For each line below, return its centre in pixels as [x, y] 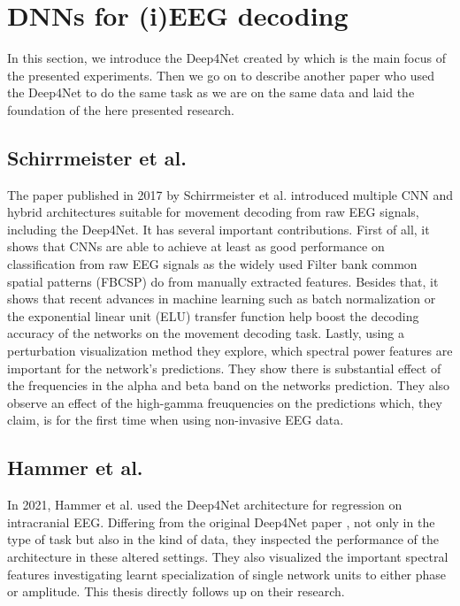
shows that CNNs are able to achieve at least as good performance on [196, 246]
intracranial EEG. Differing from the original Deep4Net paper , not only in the [221, 522]
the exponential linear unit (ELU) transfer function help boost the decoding [213, 315]
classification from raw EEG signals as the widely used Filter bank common [212, 264]
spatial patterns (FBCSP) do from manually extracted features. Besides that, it [223, 281]
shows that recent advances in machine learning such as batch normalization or [222, 299]
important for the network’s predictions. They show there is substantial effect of [224, 368]
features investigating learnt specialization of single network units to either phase [227, 574]
